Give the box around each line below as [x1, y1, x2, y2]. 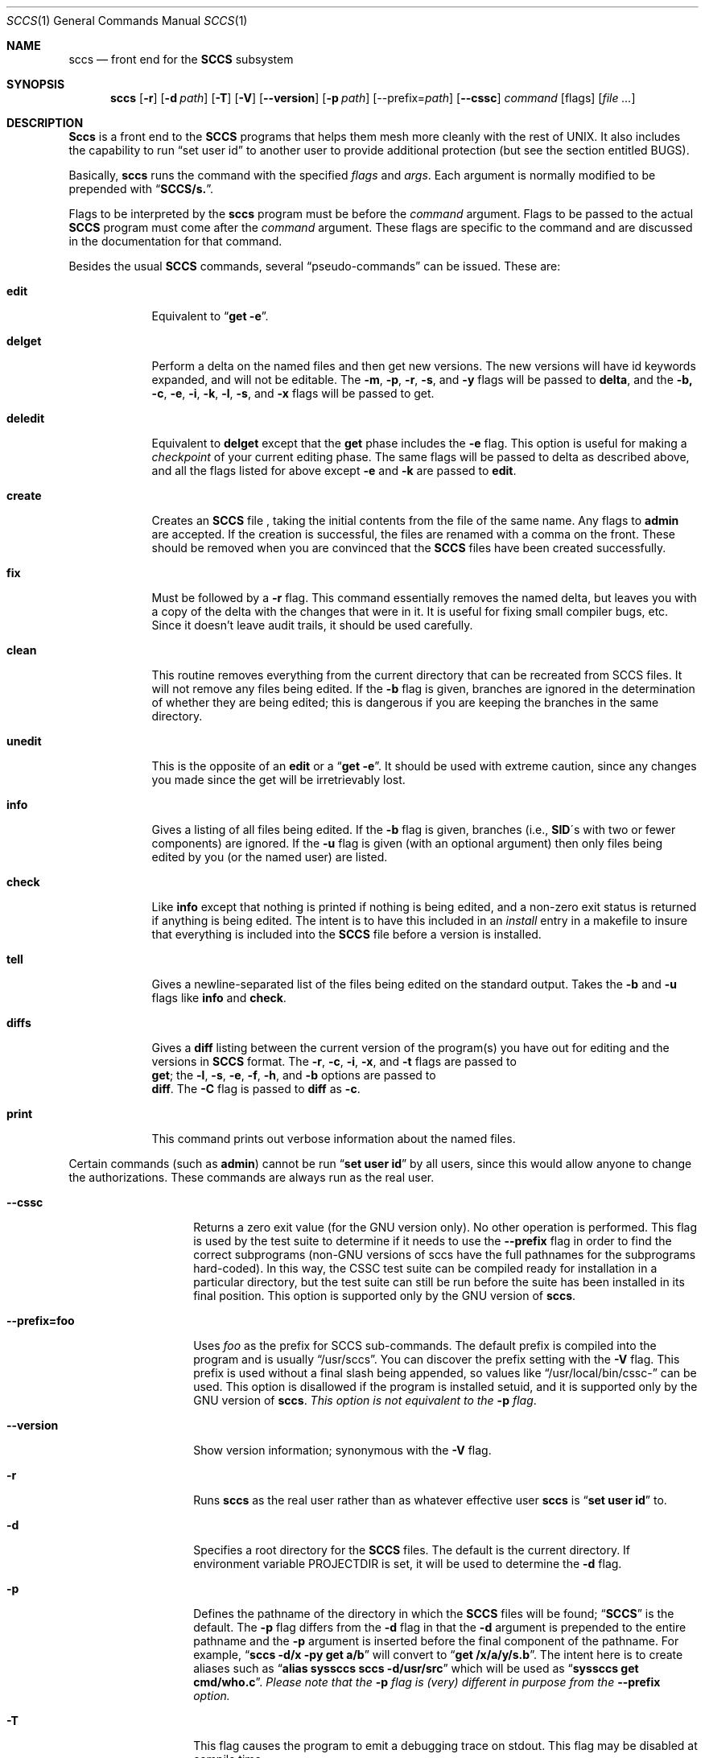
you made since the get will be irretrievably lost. [151, 773, 406, 786]
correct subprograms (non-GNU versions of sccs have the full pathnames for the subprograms [193, 1248, 696, 1261]
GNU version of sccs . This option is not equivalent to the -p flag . [193, 1393, 537, 1407]
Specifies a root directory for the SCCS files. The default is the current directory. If [193, 1543, 631, 1557]
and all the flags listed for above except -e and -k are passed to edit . [151, 464, 517, 477]
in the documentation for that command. [68, 234, 282, 248]
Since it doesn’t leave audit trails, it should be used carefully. [151, 618, 473, 632]
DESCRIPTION [6, 116, 84, 130]
